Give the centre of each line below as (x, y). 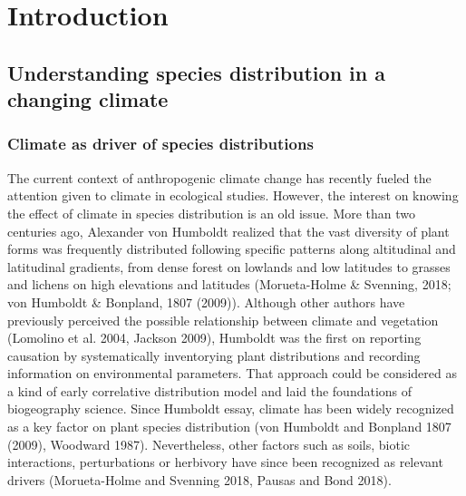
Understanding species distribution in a (196, 72)
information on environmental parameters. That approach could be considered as (232, 373)
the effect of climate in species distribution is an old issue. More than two (212, 213)
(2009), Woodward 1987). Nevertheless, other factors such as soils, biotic (209, 444)
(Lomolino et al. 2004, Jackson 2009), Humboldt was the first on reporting (214, 338)
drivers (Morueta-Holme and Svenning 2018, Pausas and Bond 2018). (199, 479)
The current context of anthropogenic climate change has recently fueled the (219, 177)
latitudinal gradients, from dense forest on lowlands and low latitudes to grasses (229, 266)
